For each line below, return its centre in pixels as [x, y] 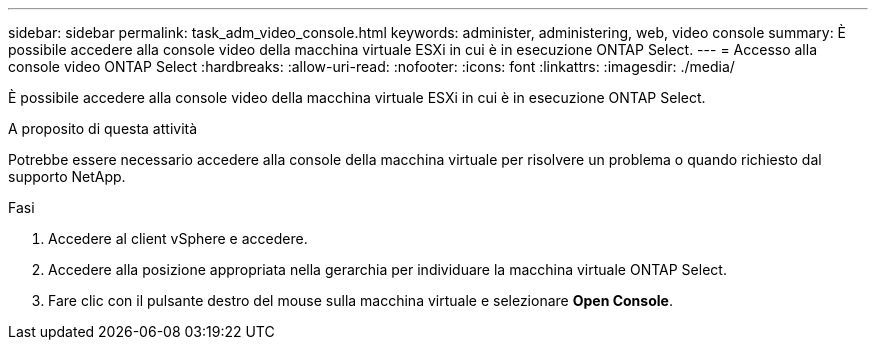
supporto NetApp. [67, 176]
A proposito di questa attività [103, 128]
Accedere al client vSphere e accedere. [178, 238]
